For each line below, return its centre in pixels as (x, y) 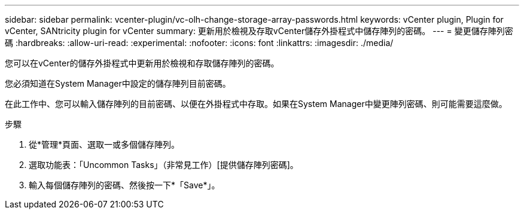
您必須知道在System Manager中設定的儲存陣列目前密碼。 (118, 83)
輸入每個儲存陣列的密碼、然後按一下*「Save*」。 (124, 185)
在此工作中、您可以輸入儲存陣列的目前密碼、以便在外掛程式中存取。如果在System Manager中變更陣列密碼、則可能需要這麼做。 (256, 104)
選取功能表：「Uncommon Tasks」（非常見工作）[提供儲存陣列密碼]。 (164, 165)
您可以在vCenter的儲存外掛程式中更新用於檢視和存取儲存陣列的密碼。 (142, 63)
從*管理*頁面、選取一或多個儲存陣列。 (104, 144)
